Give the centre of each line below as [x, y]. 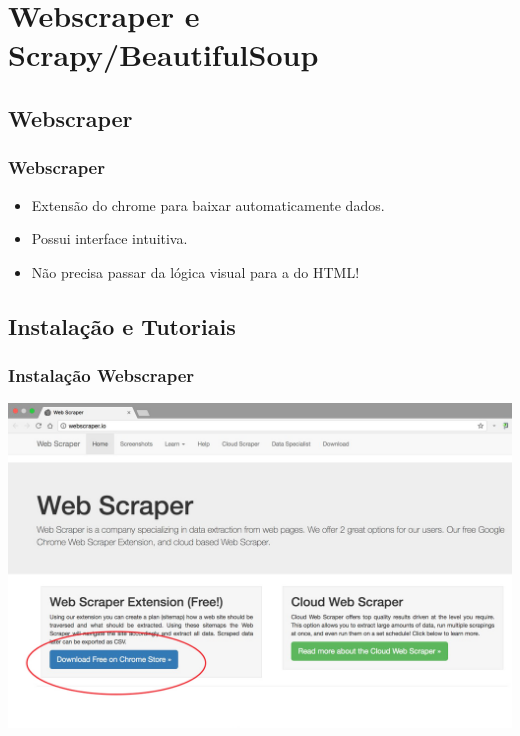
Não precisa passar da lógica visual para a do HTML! [195, 271]
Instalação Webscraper [101, 375]
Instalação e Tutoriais [122, 325]
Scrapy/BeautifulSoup [163, 54]
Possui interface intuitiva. [109, 238]
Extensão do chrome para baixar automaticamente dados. [208, 204]
